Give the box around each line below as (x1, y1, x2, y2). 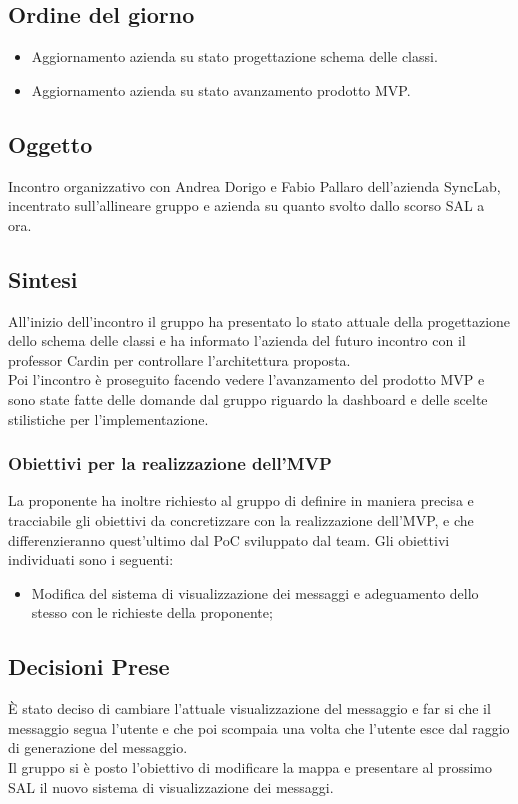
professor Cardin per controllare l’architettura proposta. (8, 349, 351, 370)
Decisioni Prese (8, 651, 170, 682)
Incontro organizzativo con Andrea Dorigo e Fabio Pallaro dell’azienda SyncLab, (8, 175, 501, 196)
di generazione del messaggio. (8, 737, 188, 758)
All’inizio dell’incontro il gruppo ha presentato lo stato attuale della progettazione (8, 310, 511, 331)
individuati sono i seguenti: (8, 549, 174, 570)
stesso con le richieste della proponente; (31, 602, 273, 623)
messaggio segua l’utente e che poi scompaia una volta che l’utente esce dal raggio (8, 717, 510, 738)
